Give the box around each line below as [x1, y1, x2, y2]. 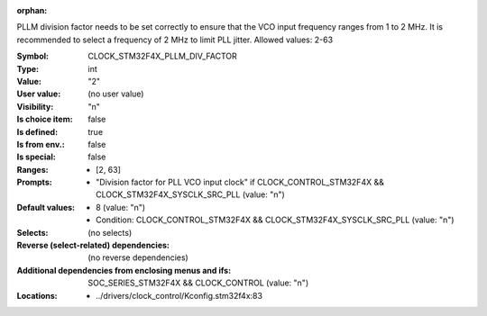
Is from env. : [16, 139, 65, 149]
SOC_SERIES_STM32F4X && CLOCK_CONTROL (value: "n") [87, 277, 309, 288]
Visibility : [16, 101, 54, 112]
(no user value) [87, 88, 144, 99]
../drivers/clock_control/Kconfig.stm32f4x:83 [96, 290, 263, 301]
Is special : [16, 151, 56, 162]
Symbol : [16, 50, 50, 62]
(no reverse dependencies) [87, 252, 188, 263]
